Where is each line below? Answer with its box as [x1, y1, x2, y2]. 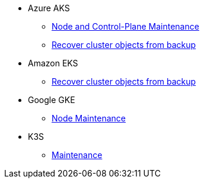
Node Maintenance [52, 113, 126, 123]
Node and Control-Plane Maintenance [52, 21, 199, 31]
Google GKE [28, 95, 75, 105]
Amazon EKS [28, 58, 78, 68]
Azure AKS [28, 3, 70, 13]
